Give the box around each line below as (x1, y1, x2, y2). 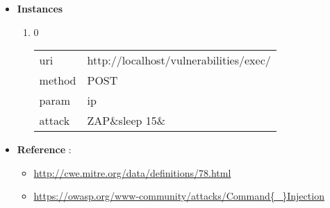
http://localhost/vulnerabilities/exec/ (87, 52, 271, 69)
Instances (17, 1, 63, 15)
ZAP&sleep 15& (87, 112, 166, 129)
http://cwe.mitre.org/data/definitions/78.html (33, 165, 231, 180)
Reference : (17, 142, 72, 157)
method (39, 72, 76, 89)
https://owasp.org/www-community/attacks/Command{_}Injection (33, 189, 324, 203)
